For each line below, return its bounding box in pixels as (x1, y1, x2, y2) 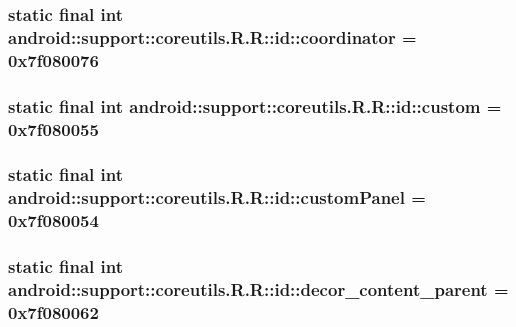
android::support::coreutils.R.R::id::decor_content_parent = (8, 276, 509, 301)
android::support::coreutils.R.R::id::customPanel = (8, 185, 426, 210)
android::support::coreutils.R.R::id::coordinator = (8, 24, 417, 49)
